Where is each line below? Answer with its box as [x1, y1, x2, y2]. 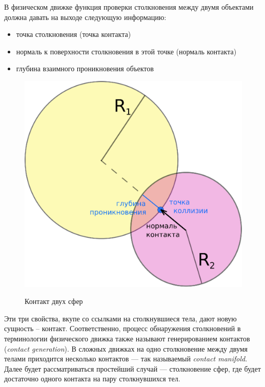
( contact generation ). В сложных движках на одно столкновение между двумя [4, 343, 248, 354]
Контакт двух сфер [25, 296, 83, 307]
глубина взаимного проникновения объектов [16, 63, 154, 74]
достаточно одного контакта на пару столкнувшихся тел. [4, 373, 180, 384]
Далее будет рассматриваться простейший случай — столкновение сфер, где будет [4, 363, 261, 374]
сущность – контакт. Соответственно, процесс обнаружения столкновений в [4, 323, 241, 334]
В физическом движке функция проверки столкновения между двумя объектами [4, 2, 254, 12]
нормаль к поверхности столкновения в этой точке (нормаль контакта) [16, 46, 237, 56]
